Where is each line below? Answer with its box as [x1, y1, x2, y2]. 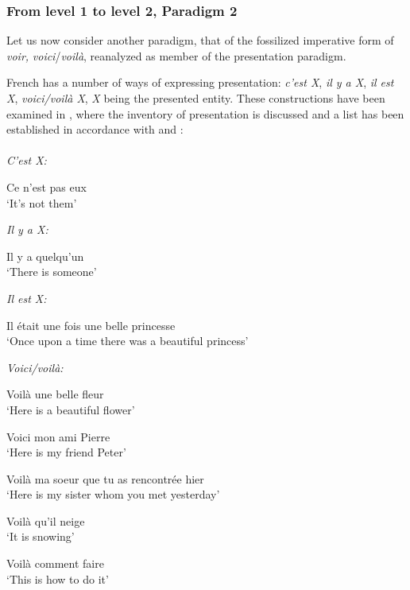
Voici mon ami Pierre [6, 428, 110, 444]
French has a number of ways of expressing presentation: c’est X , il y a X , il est [6, 74, 394, 91]
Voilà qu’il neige [6, 512, 85, 529]
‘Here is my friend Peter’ [6, 444, 126, 460]
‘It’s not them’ [6, 194, 77, 211]
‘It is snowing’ [6, 528, 75, 545]
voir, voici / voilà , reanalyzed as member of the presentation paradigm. [6, 47, 346, 64]
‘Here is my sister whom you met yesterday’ [6, 486, 220, 503]
